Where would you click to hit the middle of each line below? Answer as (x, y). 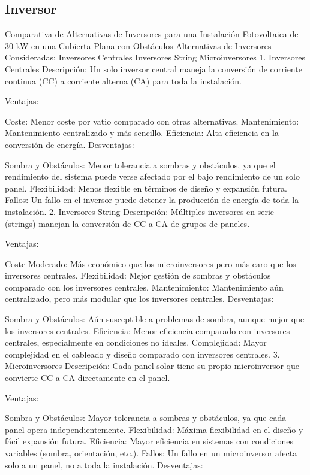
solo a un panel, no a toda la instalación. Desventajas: (104, 465)
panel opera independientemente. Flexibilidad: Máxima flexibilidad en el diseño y (154, 429)
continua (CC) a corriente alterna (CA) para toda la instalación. (123, 81)
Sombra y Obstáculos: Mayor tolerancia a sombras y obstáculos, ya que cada (146, 418)
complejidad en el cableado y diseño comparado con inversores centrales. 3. (142, 354)
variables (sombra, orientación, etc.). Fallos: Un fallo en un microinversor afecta (151, 453)
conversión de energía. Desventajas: (70, 144)
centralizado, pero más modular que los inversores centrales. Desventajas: (139, 299)
